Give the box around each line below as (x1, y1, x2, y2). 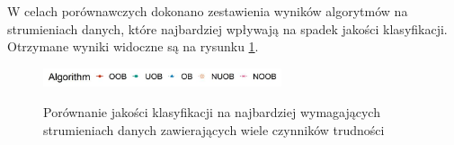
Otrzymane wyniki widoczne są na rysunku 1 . (7, 37, 259, 56)
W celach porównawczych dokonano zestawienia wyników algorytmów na (7, 2, 408, 20)
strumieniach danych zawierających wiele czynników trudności (43, 120, 385, 139)
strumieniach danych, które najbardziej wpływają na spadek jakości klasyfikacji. (7, 19, 448, 38)
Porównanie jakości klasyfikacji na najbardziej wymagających (43, 102, 380, 121)
